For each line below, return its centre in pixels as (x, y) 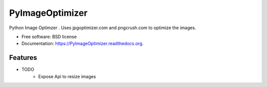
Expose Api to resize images (67, 76)
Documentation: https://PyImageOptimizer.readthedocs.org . (83, 43)
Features (23, 58)
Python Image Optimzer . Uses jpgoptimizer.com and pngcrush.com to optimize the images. (103, 28)
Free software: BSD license (49, 37)
